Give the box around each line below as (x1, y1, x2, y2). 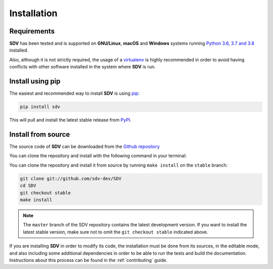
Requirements (9, 27, 55, 35)
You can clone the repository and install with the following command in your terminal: (9, 152, 187, 159)
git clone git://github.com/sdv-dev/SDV (20, 175, 121, 181)
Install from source (9, 130, 70, 139)
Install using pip (9, 77, 61, 86)
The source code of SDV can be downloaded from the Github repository (9, 143, 160, 149)
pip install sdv (20, 104, 61, 110)
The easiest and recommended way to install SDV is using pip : (9, 90, 140, 96)
